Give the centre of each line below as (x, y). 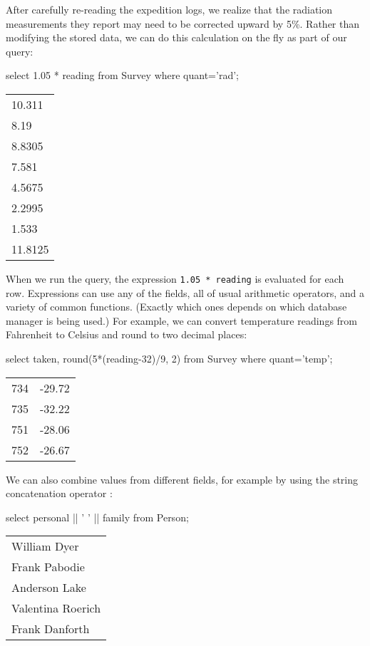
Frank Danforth (51, 629)
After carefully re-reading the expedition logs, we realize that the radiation (169, 9)
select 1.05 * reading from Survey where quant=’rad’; (122, 75)
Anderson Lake (49, 588)
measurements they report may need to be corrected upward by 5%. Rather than (183, 23)
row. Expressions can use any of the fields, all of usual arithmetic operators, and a (185, 292)
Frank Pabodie (48, 567)
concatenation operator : (59, 493)
